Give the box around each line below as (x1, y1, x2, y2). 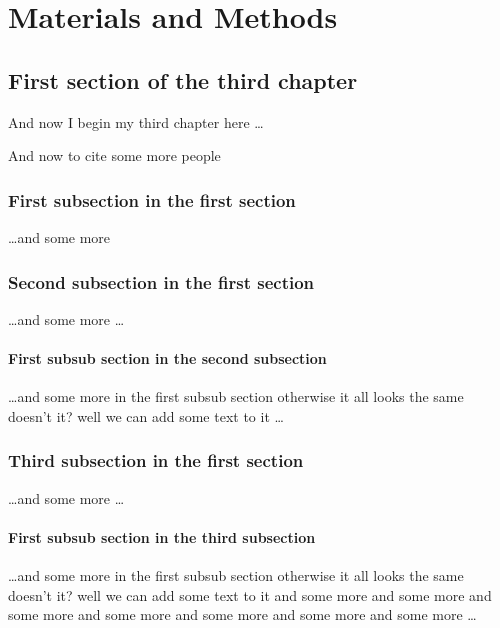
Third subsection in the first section (8, 448, 304, 473)
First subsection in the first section (8, 187, 296, 212)
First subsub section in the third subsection (8, 526, 316, 547)
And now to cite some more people (8, 145, 221, 166)
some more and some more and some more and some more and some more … (8, 604, 477, 625)
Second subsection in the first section (8, 269, 315, 294)
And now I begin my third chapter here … (8, 111, 264, 132)
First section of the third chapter (8, 64, 358, 95)
